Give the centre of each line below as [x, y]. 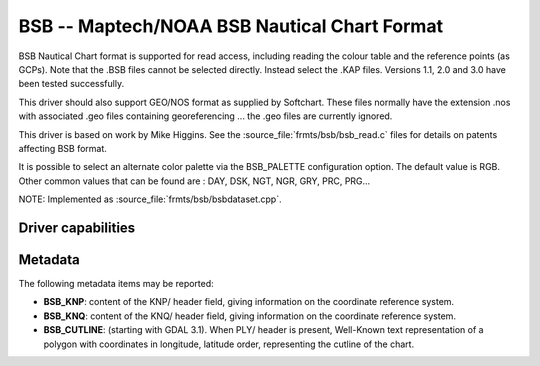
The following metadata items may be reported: [116, 283]
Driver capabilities [77, 227]
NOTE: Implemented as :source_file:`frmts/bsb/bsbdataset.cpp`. [150, 199]
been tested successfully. [71, 84]
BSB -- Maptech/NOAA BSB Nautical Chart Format [231, 26]
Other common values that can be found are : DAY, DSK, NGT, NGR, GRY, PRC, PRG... [194, 181]
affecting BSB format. [62, 148]
